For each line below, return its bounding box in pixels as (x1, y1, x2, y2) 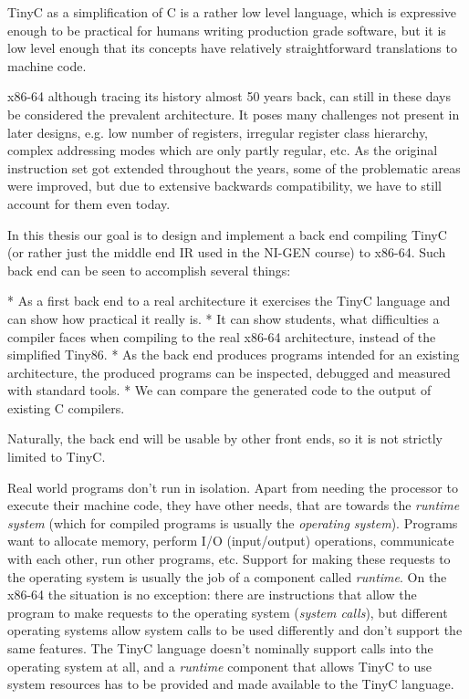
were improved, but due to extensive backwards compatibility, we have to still (7, 176, 442, 195)
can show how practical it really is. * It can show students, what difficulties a (7, 308, 440, 328)
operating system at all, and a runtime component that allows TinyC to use (7, 656, 432, 675)
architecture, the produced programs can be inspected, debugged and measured (7, 362, 451, 381)
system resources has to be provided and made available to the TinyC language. (7, 674, 454, 694)
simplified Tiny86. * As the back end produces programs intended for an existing (7, 345, 460, 364)
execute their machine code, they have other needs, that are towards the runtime (7, 496, 460, 515)
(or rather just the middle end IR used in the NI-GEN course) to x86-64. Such (7, 243, 446, 262)
